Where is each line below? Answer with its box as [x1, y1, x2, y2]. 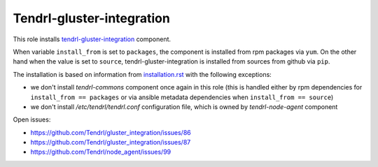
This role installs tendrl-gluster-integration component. [13, 35, 171, 43]
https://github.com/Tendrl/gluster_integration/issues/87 [30, 138, 191, 147]
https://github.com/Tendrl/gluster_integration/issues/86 [30, 128, 192, 136]
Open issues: [13, 115, 51, 124]
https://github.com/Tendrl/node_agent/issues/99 [30, 147, 171, 157]
